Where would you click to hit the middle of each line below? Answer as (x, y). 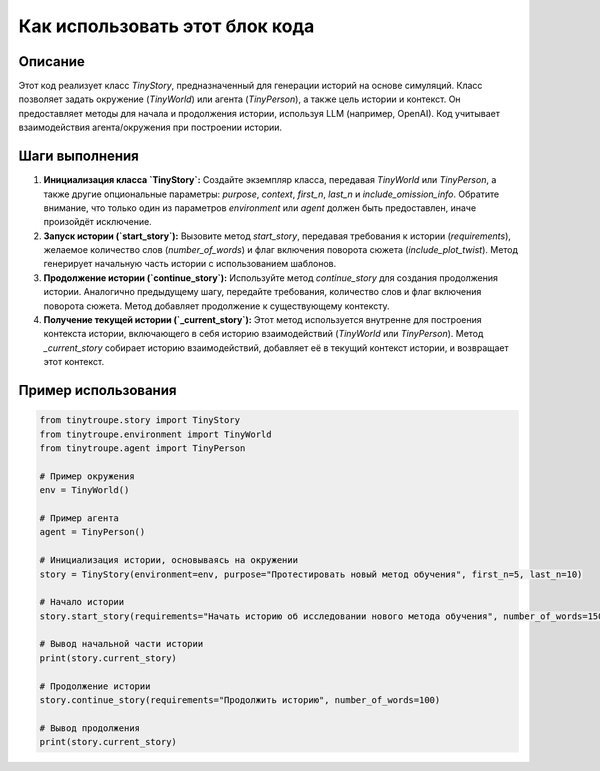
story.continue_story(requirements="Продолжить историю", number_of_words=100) (240, 700)
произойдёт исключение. (97, 222)
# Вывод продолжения (89, 728)
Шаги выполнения (78, 156)
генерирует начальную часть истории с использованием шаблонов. (190, 264)
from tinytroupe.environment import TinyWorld (155, 434)
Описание (51, 61)
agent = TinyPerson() (92, 532)
